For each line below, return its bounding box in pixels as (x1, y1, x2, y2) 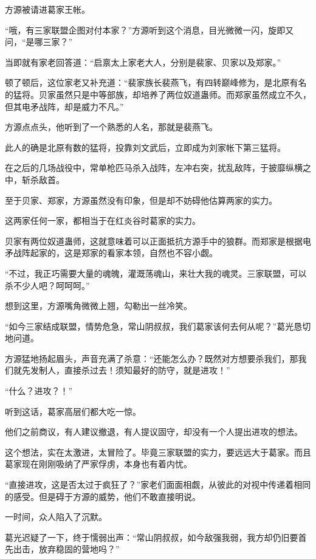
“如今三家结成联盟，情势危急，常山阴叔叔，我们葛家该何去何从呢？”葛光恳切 (5, 319, 311, 332)
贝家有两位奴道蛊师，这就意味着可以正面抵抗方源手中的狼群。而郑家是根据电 (5, 234, 311, 247)
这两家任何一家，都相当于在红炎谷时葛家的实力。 (5, 214, 201, 227)
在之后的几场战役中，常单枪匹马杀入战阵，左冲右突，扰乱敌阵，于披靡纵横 (5, 161, 303, 174)
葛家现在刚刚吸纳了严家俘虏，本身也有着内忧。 (5, 457, 192, 470)
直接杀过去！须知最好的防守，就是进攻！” (64, 364, 230, 377)
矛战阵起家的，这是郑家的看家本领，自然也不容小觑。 (5, 246, 218, 259)
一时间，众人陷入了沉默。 (5, 510, 107, 523)
